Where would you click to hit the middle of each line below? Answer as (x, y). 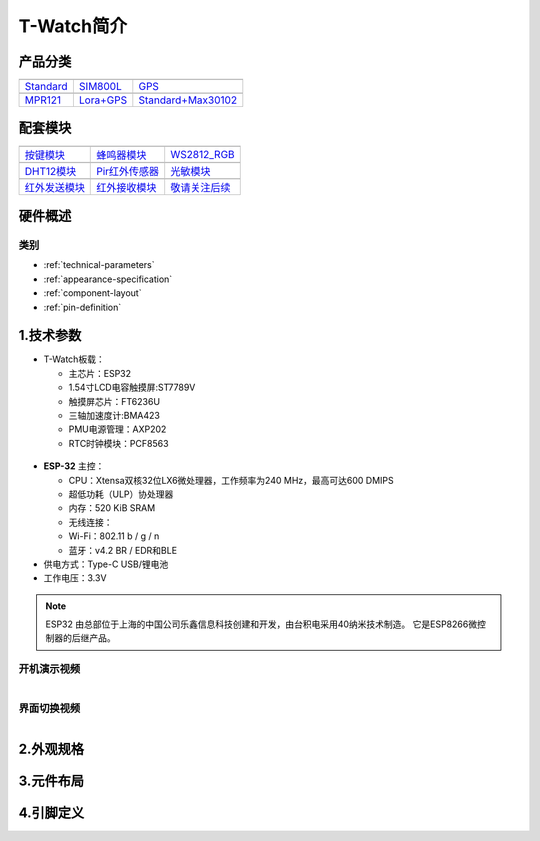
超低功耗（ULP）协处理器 (121, 494)
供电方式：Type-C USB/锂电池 (106, 564)
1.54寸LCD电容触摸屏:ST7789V (132, 387)
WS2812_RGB (202, 154)
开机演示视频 (49, 669)
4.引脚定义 (51, 813)
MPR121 (43, 100)
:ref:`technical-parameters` (99, 265)
